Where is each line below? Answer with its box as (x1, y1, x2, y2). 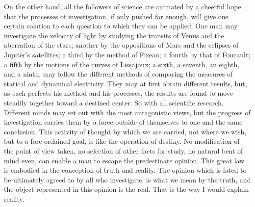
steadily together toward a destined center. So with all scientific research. (4, 97, 224, 107)
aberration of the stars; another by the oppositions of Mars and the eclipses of (4, 40, 239, 50)
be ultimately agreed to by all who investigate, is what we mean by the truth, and (4, 174, 251, 184)
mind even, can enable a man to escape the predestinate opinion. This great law (4, 155, 245, 165)
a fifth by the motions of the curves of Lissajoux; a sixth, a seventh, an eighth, (4, 59, 240, 69)
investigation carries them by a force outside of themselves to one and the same (4, 117, 243, 127)
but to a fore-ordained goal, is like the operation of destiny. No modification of (4, 136, 240, 146)
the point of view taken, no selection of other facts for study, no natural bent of (4, 145, 243, 155)
